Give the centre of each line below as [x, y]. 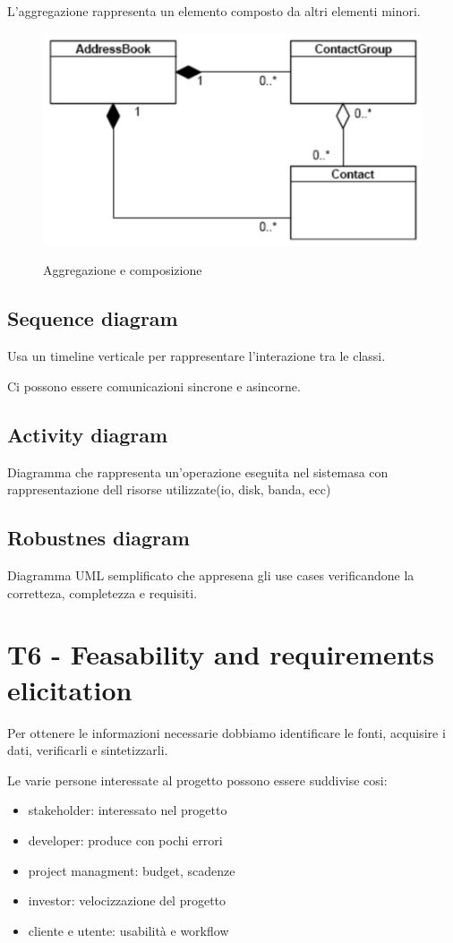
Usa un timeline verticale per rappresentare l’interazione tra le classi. [197, 356]
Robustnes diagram [98, 538]
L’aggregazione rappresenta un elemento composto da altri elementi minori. [214, 11]
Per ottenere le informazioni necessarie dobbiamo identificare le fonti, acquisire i [226, 732]
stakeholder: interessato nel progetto [128, 810]
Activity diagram [88, 434]
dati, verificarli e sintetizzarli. [88, 750]
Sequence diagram [93, 318]
